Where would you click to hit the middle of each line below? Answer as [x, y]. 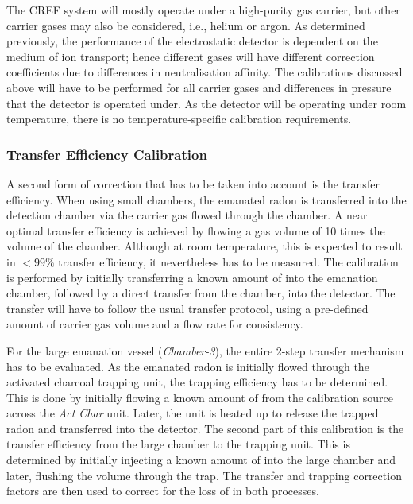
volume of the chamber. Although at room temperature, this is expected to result [205, 246]
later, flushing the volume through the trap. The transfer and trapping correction [204, 475]
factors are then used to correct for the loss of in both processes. [163, 491]
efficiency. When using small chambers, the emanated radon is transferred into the [206, 199]
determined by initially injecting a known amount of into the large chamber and [201, 460]
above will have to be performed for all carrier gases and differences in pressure [199, 87]
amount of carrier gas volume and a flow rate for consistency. [155, 324]
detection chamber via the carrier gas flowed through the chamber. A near [187, 215]
